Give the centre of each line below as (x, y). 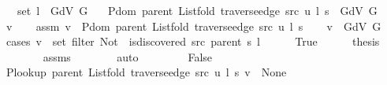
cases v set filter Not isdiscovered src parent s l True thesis (193, 41)
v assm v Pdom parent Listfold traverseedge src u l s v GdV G (193, 26)
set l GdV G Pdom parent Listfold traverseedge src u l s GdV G (197, 10)
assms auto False (128, 56)
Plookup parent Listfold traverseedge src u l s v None (146, 72)
